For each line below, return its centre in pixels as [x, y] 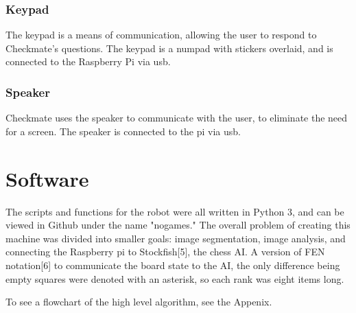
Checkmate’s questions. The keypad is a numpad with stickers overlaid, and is [169, 48]
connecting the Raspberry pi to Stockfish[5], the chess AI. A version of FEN [165, 252]
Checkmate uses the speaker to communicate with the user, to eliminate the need [177, 118]
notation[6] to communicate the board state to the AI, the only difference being [173, 265]
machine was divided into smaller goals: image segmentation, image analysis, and [176, 238]
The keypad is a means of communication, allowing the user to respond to [161, 35]
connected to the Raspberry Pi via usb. [88, 61]
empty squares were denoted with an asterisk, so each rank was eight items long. [175, 278]
